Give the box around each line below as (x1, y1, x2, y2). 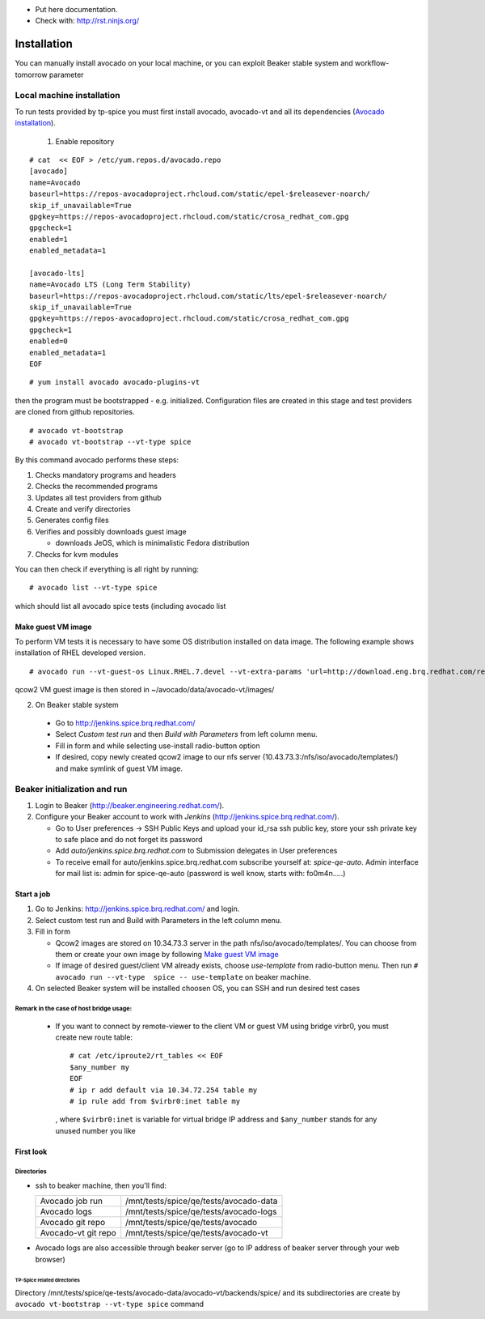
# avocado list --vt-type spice (29, 583, 158, 593)
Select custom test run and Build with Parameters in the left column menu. (35, 915, 282, 925)
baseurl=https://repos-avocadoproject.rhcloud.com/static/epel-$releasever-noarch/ (29, 189, 371, 198)
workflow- (354, 58, 390, 68)
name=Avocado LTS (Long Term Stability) (29, 280, 192, 289)
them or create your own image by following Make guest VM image (55, 950, 279, 959)
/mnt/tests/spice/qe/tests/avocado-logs (125, 1206, 277, 1218)
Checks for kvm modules (35, 549, 119, 559)
